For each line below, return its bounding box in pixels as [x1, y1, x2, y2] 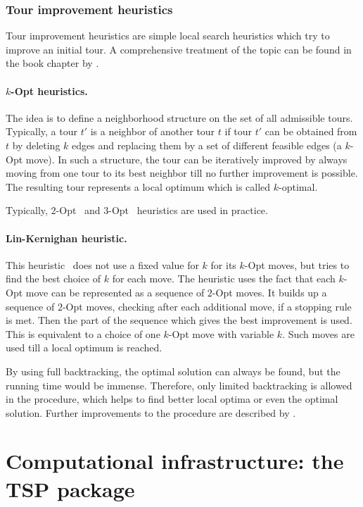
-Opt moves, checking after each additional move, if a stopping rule [62, 299, 352, 313]
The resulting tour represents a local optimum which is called [6, 179, 271, 194]
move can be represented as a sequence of [25, 284, 205, 299]
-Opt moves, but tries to [244, 257, 350, 272]
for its [210, 257, 236, 272]
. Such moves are [282, 326, 355, 341]
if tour [224, 124, 253, 139]
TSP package [6, 474, 135, 503]
